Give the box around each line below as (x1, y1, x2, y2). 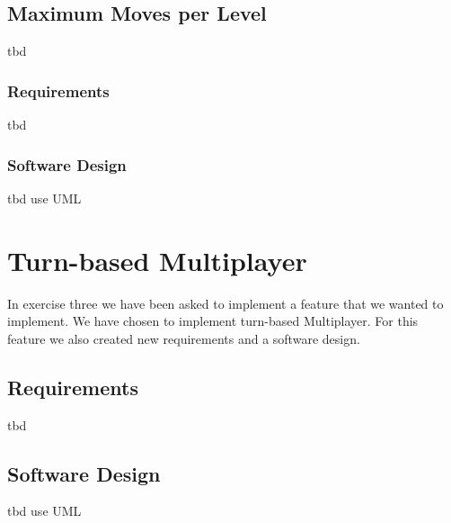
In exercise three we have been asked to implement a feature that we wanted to (7, 293, 444, 312)
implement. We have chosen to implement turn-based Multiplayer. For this (7, 311, 419, 330)
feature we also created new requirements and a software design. (7, 329, 360, 347)
